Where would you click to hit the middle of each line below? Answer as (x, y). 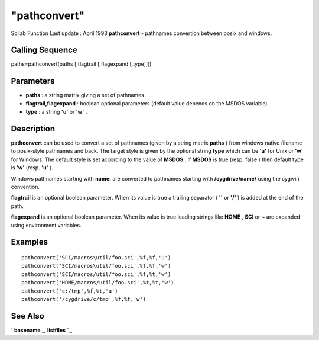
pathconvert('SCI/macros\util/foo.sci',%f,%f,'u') (96, 257)
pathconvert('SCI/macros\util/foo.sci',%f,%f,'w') (96, 266)
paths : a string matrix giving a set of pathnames (85, 95)
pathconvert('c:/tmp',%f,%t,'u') (70, 291)
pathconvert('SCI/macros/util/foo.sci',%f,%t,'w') (96, 274)
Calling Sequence (44, 50)
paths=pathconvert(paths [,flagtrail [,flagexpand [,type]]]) (81, 64)
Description (33, 128)
